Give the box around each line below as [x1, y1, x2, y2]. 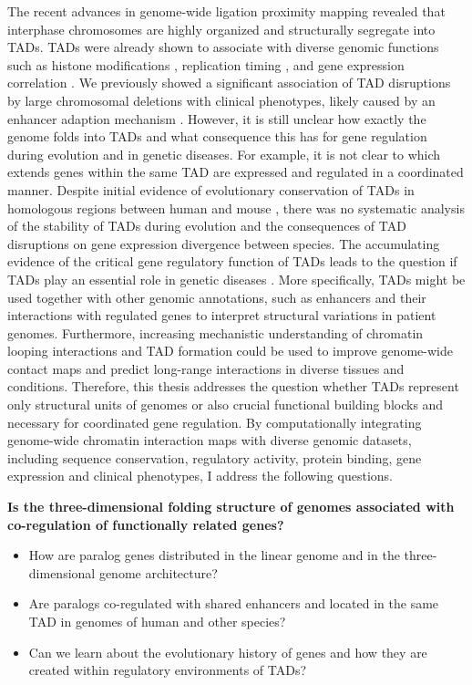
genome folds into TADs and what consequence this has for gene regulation [7, 127, 427, 146]
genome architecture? [98, 563, 218, 582]
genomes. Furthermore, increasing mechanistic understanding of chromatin [7, 323, 424, 342]
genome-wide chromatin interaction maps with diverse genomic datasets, [7, 431, 412, 450]
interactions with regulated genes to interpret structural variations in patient [7, 306, 436, 325]
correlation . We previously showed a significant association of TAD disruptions [7, 73, 451, 92]
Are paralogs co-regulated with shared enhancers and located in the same [28, 594, 439, 613]
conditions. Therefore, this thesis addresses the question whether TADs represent [7, 377, 459, 396]
